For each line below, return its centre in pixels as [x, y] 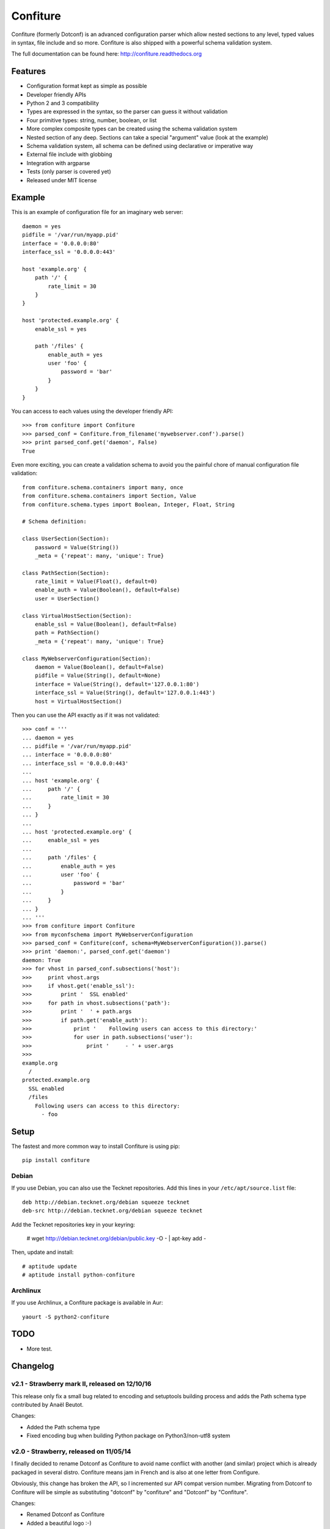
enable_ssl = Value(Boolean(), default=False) [106, 624]
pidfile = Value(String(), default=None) [98, 676]
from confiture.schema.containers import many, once [103, 487]
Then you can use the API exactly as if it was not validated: [86, 715]
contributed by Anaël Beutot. [47, 1405]
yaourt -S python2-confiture [66, 1317]
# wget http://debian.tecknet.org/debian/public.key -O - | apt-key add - [116, 1238]
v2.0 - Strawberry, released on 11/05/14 [71, 1451]
